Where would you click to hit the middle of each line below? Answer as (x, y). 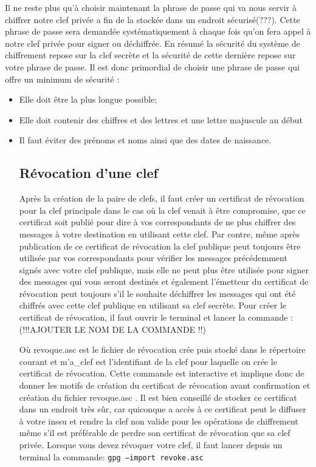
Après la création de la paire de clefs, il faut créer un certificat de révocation (162, 198)
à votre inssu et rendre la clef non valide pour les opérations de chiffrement (159, 421)
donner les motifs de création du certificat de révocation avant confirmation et (165, 385)
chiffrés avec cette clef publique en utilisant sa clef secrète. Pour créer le (153, 305)
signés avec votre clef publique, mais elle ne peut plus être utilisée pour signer (164, 269)
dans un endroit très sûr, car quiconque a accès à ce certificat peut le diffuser (163, 409)
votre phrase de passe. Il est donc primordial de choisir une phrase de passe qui (152, 66)
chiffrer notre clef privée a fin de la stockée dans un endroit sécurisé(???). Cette (153, 19)
